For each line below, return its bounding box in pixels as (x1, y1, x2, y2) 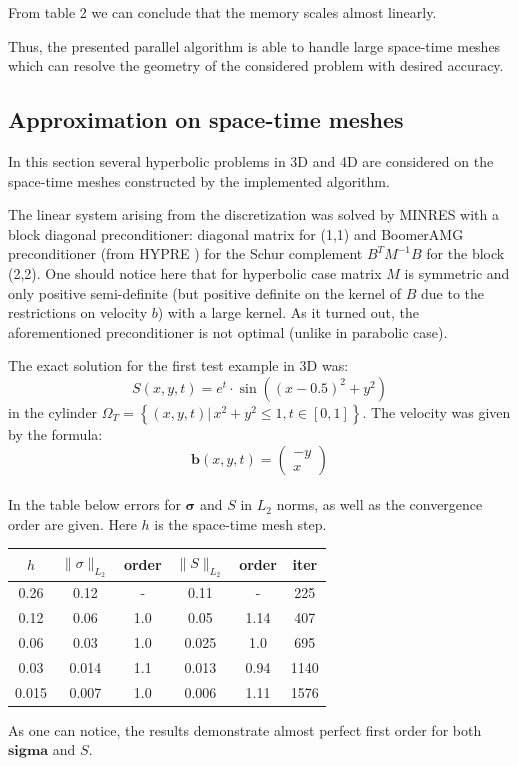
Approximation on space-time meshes (8, 104, 404, 135)
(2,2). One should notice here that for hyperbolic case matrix (8, 262, 382, 283)
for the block (426, 243, 505, 264)
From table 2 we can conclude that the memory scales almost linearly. (8, 2, 437, 22)
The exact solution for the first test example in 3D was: (8, 355, 349, 376)
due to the (421, 282, 485, 303)
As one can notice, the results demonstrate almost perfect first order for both (8, 719, 482, 740)
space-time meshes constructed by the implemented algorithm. (8, 170, 390, 191)
